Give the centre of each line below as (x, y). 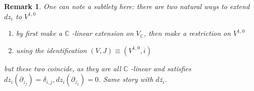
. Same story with (126, 79)
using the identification (51, 50)
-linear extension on (103, 33)
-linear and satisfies (161, 68)
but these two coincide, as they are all (62, 68)
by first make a (39, 33)
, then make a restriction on (187, 33)
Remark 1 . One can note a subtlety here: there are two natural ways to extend (127, 6)
